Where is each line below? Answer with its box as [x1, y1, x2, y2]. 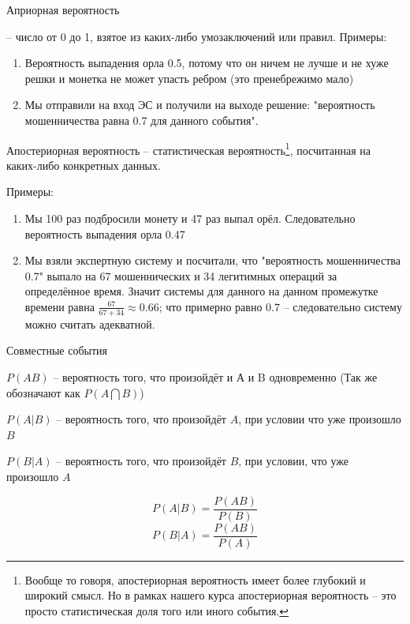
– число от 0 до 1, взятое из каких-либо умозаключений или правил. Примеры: [6, 28, 387, 44]
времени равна [24, 298, 95, 314]
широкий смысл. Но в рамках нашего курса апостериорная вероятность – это [24, 587, 397, 603]
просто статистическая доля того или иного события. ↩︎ [24, 602, 289, 618]
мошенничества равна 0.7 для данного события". [24, 111, 259, 128]
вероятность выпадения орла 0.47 [24, 225, 185, 242]
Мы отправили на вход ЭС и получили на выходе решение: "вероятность [24, 96, 375, 113]
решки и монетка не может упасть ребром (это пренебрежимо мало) [24, 70, 354, 86]
